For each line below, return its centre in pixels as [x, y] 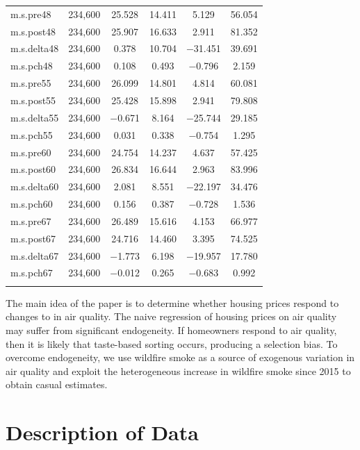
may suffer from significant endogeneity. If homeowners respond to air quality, [171, 330]
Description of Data [102, 432]
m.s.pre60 [31, 152]
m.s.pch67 [32, 273]
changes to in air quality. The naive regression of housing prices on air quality [171, 316]
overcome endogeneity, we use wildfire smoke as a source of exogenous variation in [180, 357]
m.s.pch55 [32, 134]
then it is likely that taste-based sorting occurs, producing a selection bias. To [172, 343]
